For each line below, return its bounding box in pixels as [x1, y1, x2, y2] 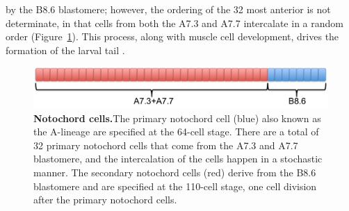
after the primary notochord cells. [33, 192, 177, 207]
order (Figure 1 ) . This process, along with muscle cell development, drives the [6, 29, 339, 44]
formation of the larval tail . [6, 42, 125, 57]
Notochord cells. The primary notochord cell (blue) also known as [33, 110, 321, 125]
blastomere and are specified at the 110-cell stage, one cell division [33, 178, 317, 193]
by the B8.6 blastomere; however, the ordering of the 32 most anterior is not [6, 2, 331, 16]
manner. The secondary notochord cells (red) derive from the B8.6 [33, 164, 316, 179]
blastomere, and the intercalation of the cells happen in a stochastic [33, 151, 323, 166]
